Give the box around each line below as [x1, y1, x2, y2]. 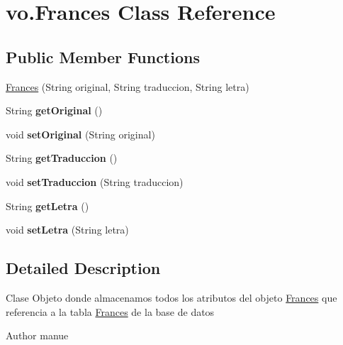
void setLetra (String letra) [6, 222, 129, 237]
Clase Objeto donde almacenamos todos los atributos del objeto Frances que [6, 290, 337, 305]
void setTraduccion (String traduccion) [6, 174, 184, 189]
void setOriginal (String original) [6, 126, 155, 141]
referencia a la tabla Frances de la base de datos [6, 304, 215, 319]
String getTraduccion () [6, 150, 118, 165]
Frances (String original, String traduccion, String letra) [6, 79, 249, 94]
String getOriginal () [6, 103, 103, 118]
